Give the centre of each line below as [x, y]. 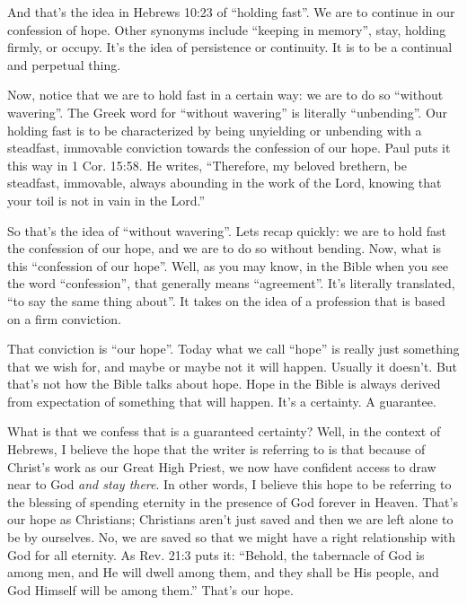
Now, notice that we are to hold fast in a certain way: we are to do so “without [225, 95]
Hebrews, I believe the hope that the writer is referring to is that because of [216, 449]
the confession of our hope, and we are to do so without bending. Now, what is [224, 248]
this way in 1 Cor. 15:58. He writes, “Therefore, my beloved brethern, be [207, 165]
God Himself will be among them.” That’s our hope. [150, 589]
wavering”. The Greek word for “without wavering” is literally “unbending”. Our [228, 112]
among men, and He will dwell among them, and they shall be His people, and [223, 572]
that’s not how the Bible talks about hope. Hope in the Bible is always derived [224, 384]
